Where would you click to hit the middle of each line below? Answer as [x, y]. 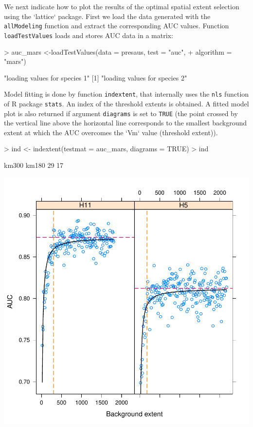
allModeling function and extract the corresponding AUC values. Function [117, 26]
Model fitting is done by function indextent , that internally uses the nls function [126, 94]
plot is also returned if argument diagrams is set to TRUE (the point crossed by [121, 113]
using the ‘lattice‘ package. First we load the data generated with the [107, 16]
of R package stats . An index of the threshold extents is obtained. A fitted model [126, 103]
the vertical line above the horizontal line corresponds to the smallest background [126, 123]
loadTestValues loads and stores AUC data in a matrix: [89, 35]
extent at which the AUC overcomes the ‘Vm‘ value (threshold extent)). [111, 132]
